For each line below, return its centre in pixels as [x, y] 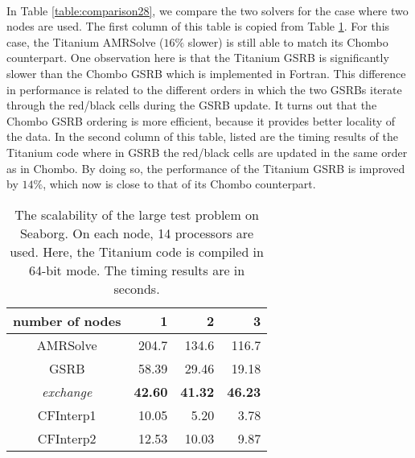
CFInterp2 [67, 438]
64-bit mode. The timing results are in [137, 270]
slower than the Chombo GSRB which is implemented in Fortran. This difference [206, 73]
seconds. [137, 288]
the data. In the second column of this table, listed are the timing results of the [202, 136]
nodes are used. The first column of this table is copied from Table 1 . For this [198, 26]
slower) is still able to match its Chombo [288, 41]
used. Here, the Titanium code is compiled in [137, 251]
